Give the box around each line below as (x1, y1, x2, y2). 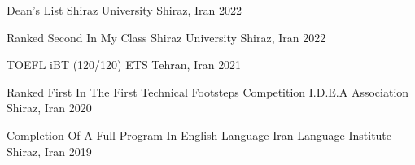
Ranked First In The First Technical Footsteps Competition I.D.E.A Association (7, 83, 409, 100)
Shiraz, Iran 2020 (7, 99, 92, 116)
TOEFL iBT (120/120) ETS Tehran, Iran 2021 (7, 56, 242, 73)
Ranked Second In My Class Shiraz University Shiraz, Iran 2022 (7, 28, 326, 46)
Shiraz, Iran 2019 (7, 142, 92, 159)
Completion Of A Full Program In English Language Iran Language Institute (7, 126, 392, 143)
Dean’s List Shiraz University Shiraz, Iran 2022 (7, 2, 242, 18)
